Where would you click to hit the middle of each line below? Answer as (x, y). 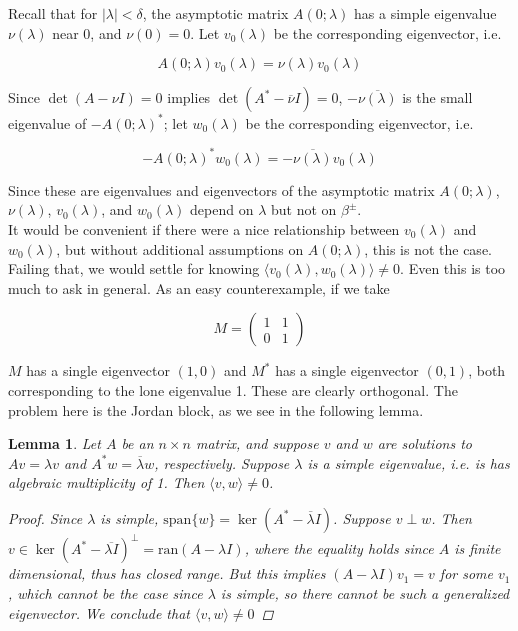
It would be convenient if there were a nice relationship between (204, 228)
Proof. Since (45, 517)
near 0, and (87, 32)
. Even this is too (453, 268)
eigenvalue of (47, 122)
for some (466, 573)
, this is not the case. (428, 248)
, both (487, 370)
